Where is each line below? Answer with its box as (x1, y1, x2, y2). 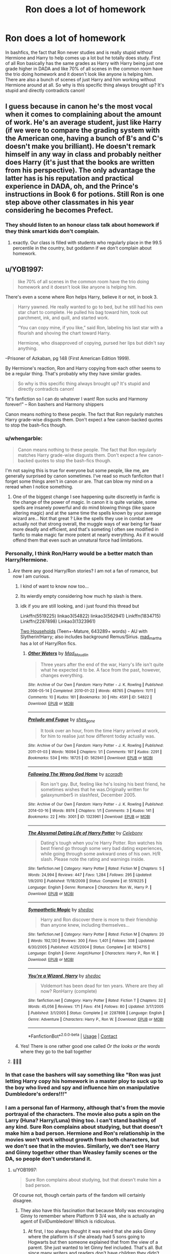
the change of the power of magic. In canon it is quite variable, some (12, 499, 157, 505)
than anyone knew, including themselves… (40, 922, 130, 928)
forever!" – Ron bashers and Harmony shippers (5, 401, 104, 408)
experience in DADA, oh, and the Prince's (5, 182, 139, 191)
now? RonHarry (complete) (40, 988, 97, 994)
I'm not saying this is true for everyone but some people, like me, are (5, 467, 149, 474)
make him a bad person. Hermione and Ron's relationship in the (5, 1129, 165, 1136)
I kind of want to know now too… (20, 583, 89, 589)
